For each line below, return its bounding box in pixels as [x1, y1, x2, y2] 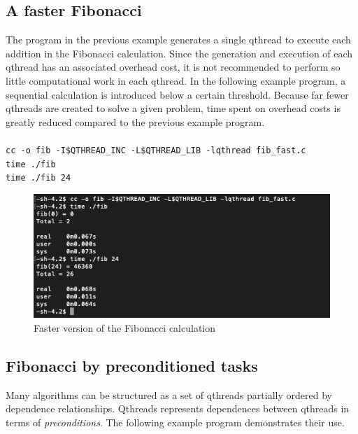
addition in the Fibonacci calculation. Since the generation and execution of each [6, 45, 353, 60]
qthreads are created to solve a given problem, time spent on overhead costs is [6, 101, 341, 115]
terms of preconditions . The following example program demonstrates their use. [6, 414, 345, 429]
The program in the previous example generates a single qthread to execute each [6, 32, 351, 47]
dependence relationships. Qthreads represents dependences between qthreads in [6, 401, 350, 416]
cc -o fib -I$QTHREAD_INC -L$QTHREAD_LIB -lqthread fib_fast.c [6, 145, 306, 155]
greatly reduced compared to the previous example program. [6, 114, 265, 129]
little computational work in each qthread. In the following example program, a [6, 73, 346, 87]
